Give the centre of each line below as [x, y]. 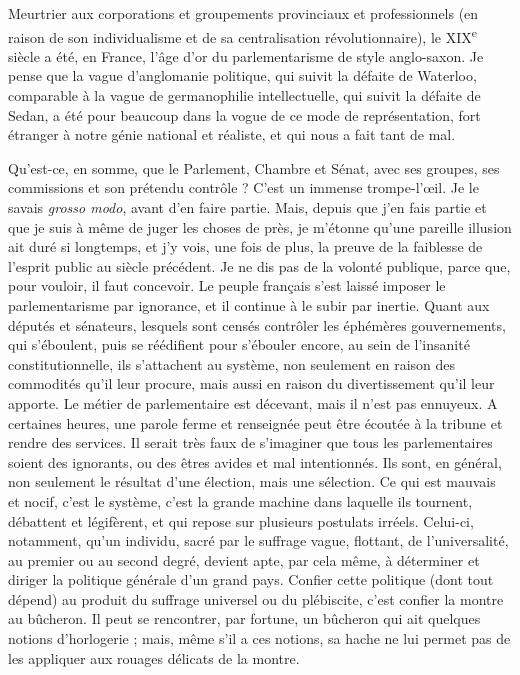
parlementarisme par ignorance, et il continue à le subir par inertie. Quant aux [249, 304]
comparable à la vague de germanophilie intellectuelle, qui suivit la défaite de [244, 95]
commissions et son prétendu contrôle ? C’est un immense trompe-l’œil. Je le [243, 187]
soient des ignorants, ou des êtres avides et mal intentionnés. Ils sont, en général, [255, 461]
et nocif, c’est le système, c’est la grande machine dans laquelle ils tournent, [240, 500]
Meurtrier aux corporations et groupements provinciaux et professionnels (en [243, 13]
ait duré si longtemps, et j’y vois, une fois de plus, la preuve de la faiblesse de [245, 246]
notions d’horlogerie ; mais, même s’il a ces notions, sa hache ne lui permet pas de [259, 638]
